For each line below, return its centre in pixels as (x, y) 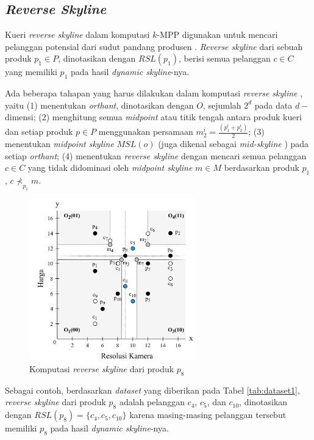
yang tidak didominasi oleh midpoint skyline (110, 168)
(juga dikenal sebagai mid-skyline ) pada (234, 144)
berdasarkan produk (262, 168)
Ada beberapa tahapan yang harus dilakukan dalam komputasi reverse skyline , (154, 93)
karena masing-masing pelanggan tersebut (208, 415)
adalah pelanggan (152, 402)
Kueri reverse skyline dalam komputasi (77, 34)
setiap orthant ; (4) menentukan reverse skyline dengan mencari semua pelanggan (156, 155)
